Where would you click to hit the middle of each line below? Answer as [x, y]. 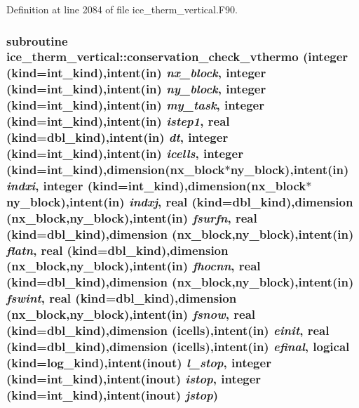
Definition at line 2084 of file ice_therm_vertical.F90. [122, 9]
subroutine [37, 40]
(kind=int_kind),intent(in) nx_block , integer [136, 73]
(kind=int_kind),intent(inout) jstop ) [113, 394]
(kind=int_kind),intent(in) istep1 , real [118, 121]
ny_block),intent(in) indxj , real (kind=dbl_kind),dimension [180, 201]
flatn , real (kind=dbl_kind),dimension [117, 250]
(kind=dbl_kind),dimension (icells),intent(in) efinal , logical [178, 347]
